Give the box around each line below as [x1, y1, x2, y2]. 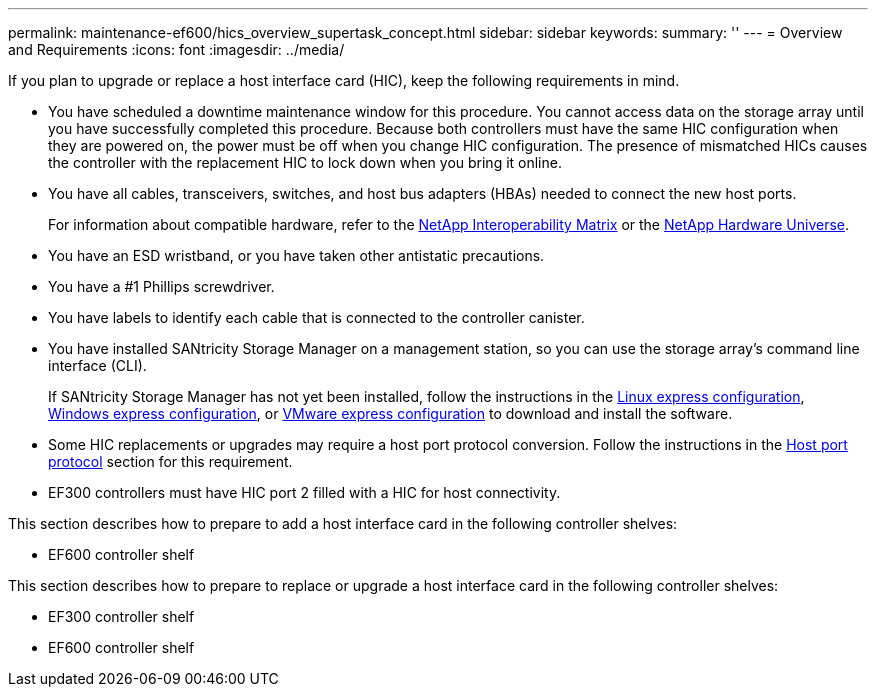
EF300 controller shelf [48, 608, 195, 625]
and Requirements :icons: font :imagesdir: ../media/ [8, 41, 345, 58]
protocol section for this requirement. [48, 453, 293, 470]
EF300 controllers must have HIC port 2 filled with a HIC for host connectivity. [48, 484, 561, 501]
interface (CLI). [48, 357, 147, 374]
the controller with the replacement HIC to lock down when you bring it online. [48, 154, 562, 171]
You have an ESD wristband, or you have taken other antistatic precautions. [48, 247, 545, 264]
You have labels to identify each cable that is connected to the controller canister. [48, 309, 585, 326]
